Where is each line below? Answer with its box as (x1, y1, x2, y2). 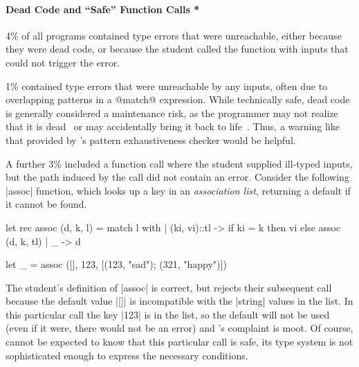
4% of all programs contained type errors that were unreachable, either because (6, 28, 342, 42)
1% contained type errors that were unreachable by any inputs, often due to (6, 78, 328, 93)
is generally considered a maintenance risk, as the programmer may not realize (6, 105, 338, 120)
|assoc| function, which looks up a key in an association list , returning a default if (6, 183, 351, 197)
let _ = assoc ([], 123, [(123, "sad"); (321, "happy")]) (6, 257, 227, 271)
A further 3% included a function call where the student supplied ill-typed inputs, (6, 156, 353, 170)
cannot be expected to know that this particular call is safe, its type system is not (6, 334, 353, 349)
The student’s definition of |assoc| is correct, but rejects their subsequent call (6, 280, 332, 294)
